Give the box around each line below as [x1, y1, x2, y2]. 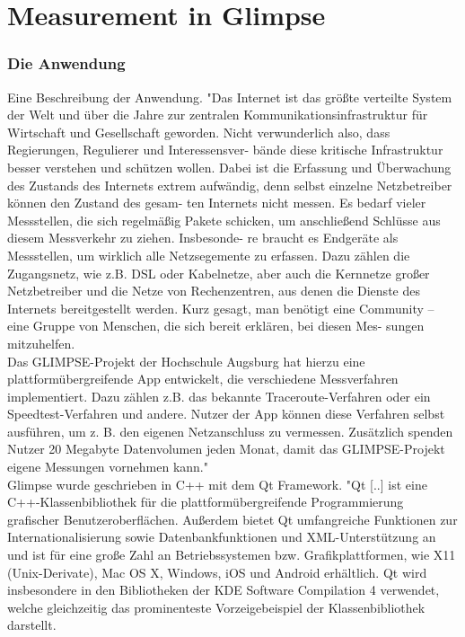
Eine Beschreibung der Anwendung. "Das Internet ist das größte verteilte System [7, 87, 452, 106]
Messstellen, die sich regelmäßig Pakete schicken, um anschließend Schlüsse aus [7, 210, 441, 229]
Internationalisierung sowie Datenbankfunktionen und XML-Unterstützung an [7, 527, 436, 546]
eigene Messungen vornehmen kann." [7, 457, 208, 476]
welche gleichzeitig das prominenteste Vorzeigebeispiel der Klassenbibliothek [7, 597, 426, 616]
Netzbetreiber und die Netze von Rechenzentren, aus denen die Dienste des [7, 281, 420, 300]
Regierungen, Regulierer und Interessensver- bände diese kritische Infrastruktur [7, 140, 443, 159]
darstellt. [7, 615, 57, 634]
